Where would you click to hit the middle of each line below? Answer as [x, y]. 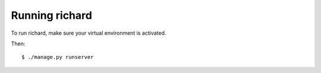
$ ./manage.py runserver [58, 57]
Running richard [51, 15]
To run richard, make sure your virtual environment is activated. [89, 33]
